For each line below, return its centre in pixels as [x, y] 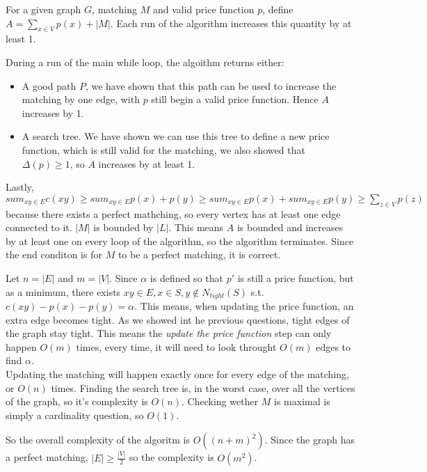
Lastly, [20, 187]
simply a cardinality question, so [75, 415]
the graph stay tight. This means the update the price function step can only [169, 333]
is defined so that [186, 277]
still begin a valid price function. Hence [235, 99]
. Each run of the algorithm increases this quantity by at [231, 23]
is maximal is [302, 401]
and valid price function [203, 9]
